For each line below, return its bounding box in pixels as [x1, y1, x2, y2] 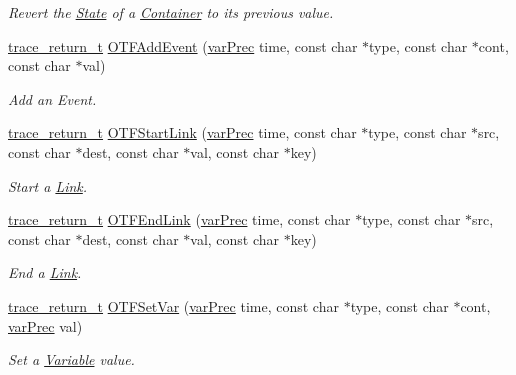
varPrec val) [8, 315, 83, 336]
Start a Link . [8, 175, 88, 196]
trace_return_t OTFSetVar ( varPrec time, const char [8, 295, 339, 316]
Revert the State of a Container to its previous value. [8, 2, 334, 22]
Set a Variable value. [8, 349, 135, 370]
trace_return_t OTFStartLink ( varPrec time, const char [8, 122, 357, 143]
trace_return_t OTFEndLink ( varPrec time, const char [8, 209, 351, 230]
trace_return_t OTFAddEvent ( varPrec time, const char [8, 35, 358, 56]
